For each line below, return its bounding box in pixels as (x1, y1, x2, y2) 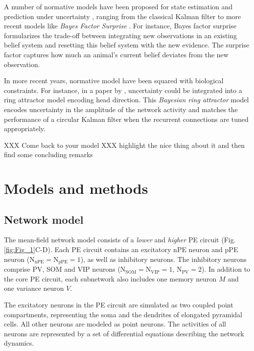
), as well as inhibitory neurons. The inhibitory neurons (80, 254, 247, 264)
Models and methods (4, 178, 148, 198)
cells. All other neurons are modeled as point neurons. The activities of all (4, 319, 226, 329)
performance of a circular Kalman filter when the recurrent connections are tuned (4, 114, 249, 124)
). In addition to (201, 264, 251, 274)
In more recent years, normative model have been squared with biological (4, 75, 224, 86)
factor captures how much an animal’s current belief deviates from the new (4, 49, 229, 59)
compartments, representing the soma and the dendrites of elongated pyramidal (4, 309, 243, 319)
